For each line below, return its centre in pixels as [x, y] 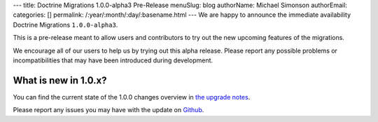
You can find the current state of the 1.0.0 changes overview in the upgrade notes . [132, 97]
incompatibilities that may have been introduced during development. [113, 60]
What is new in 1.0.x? [60, 80]
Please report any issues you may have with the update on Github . [108, 110]
